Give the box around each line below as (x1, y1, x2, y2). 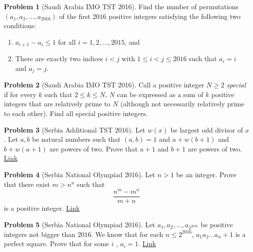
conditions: (4, 20, 36, 31)
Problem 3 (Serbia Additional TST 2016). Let (4, 124, 145, 134)
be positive (200, 219, 233, 229)
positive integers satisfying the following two (108, 11, 241, 21)
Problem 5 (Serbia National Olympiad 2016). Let (4, 219, 155, 229)
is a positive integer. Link (4, 203, 80, 213)
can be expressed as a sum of (117, 89, 203, 99)
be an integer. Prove (176, 169, 236, 180)
